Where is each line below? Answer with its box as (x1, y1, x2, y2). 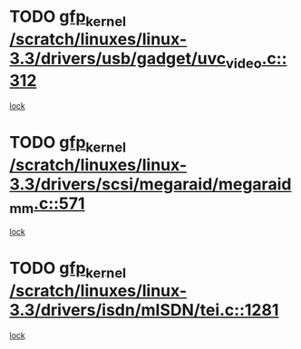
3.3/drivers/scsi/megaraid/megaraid (9, 174, 292, 194)
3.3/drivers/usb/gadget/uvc (9, 48, 227, 69)
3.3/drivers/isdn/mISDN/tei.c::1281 (9, 300, 279, 321)
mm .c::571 (9, 193, 85, 217)
